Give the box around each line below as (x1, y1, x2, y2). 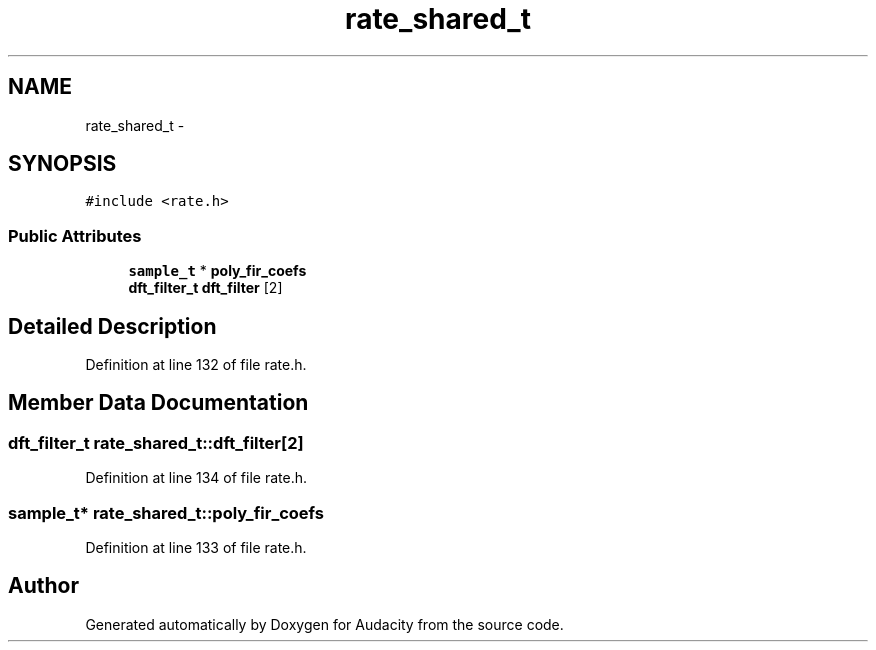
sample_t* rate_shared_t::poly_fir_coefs (8, 502, 324, 523)
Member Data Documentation (8, 390, 309, 416)
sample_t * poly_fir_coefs (128, 262, 307, 280)
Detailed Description (8, 313, 217, 339)
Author (8, 573, 79, 599)
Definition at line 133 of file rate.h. (85, 539, 307, 556)
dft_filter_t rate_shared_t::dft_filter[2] (8, 432, 304, 453)
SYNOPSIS (8, 151, 117, 177)
